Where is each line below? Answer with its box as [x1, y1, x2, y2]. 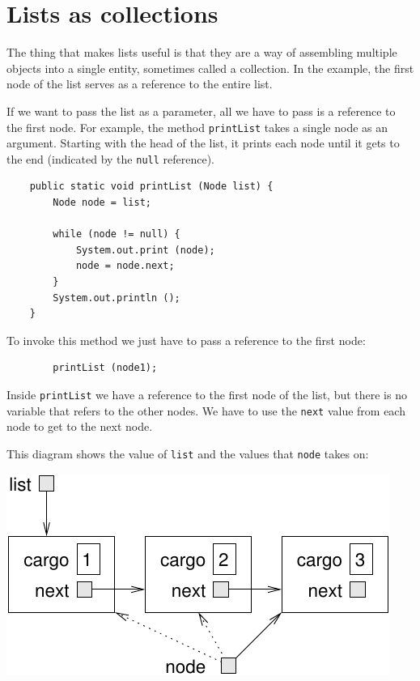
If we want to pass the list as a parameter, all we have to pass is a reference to [6, 102, 396, 119]
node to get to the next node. [6, 418, 153, 435]
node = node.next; [75, 260, 175, 272]
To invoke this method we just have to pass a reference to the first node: [6, 331, 366, 348]
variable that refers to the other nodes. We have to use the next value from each [6, 402, 405, 419]
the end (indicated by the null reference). [6, 150, 214, 167]
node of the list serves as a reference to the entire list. [6, 75, 273, 92]
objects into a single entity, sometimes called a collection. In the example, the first [6, 59, 414, 76]
